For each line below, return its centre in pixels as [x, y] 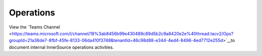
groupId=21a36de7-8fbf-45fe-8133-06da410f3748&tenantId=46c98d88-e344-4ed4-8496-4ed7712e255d [116, 41]
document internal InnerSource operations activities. [61, 47]
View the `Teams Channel [34, 27]
